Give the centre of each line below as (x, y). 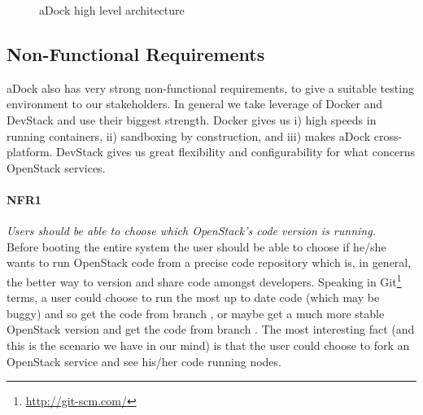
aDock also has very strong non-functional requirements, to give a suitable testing (210, 87)
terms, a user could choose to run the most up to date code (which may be (193, 297)
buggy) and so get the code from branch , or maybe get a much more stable (196, 313)
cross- (388, 135)
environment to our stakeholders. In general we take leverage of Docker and (195, 104)
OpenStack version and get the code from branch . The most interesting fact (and (211, 329)
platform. (30, 152)
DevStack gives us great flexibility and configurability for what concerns (235, 152)
